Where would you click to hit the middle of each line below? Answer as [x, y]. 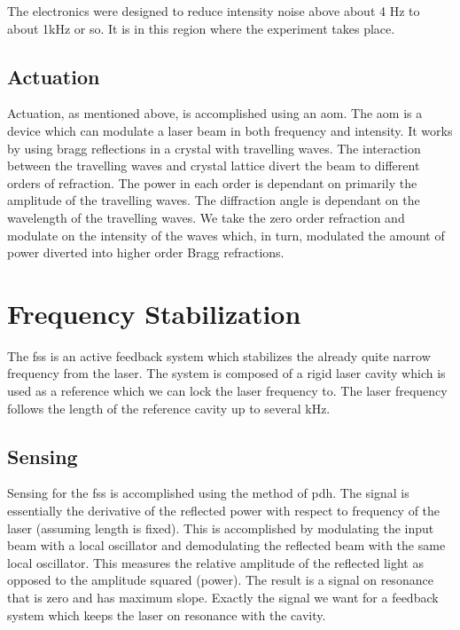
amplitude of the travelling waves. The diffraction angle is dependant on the [214, 200]
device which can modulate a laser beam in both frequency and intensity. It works [230, 130]
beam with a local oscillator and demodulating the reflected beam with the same [226, 545]
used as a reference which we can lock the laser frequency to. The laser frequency [227, 391]
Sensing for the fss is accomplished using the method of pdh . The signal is [208, 493]
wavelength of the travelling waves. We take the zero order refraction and [206, 217]
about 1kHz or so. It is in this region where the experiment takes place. [201, 28]
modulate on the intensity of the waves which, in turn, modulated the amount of [226, 235]
